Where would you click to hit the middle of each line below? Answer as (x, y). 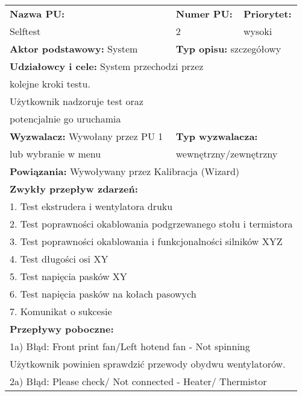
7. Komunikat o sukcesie (61, 311)
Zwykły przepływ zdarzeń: (74, 189)
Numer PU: (204, 14)
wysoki (258, 31)
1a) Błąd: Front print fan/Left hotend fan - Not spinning (130, 346)
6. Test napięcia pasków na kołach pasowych (103, 294)
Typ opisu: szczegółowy (228, 49)
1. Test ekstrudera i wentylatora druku (91, 206)
